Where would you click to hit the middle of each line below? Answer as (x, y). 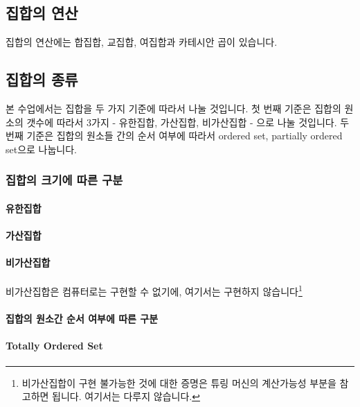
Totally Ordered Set (54, 346)
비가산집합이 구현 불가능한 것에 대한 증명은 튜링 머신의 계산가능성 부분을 (179, 382)
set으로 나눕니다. (42, 149)
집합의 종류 (42, 79)
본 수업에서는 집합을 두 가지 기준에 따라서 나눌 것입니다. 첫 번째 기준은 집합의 (173, 108)
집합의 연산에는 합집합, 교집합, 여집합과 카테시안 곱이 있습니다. (142, 42)
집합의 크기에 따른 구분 (64, 180)
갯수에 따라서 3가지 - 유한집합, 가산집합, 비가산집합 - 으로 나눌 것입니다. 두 (188, 122)
